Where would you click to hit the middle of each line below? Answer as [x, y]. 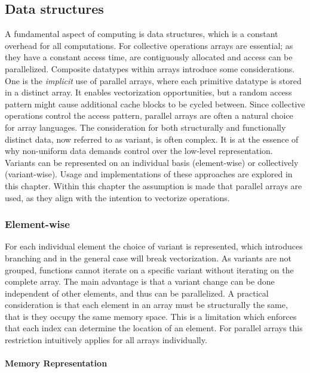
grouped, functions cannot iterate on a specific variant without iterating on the [149, 269]
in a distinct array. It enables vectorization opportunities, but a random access [148, 92]
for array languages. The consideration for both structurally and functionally [145, 127]
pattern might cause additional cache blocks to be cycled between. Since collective [155, 104]
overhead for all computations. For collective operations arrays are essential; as [149, 45]
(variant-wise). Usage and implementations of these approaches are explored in [149, 174]
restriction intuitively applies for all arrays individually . [106, 340]
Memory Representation [56, 363]
